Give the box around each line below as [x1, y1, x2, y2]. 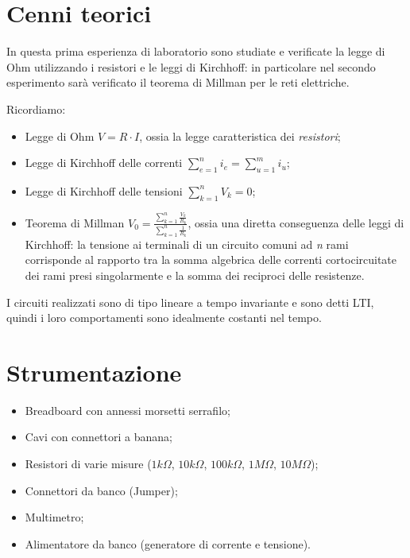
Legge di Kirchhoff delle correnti [25, 154, 183, 171]
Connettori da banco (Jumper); [25, 482, 178, 498]
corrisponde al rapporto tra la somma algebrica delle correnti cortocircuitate [25, 251, 397, 268]
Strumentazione [6, 355, 182, 388]
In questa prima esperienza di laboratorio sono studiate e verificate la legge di [6, 43, 385, 60]
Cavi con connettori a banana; [25, 428, 172, 445]
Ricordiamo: [6, 100, 66, 117]
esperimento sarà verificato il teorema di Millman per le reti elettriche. [6, 74, 350, 91]
